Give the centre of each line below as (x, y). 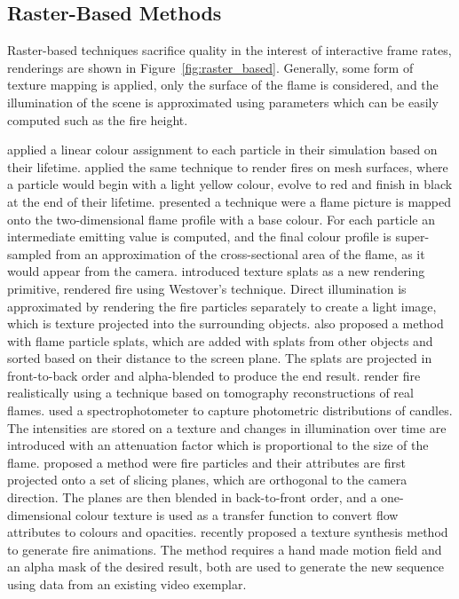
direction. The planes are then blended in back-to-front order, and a (192, 497)
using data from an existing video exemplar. (127, 584)
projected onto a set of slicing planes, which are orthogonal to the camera (207, 480)
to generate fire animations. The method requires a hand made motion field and (225, 549)
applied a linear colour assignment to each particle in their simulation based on (222, 150)
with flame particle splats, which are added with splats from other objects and (220, 340)
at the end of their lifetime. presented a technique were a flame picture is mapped (229, 201)
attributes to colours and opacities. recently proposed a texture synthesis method (228, 532)
